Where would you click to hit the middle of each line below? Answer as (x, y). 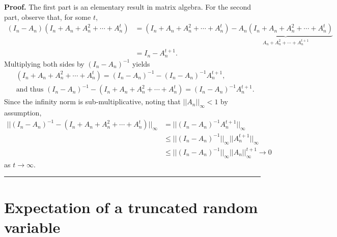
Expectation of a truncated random (131, 207)
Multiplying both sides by (44, 63)
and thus (30, 90)
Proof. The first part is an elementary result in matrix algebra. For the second (128, 7)
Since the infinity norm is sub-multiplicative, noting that (92, 101)
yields (141, 63)
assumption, (23, 113)
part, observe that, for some (48, 17)
